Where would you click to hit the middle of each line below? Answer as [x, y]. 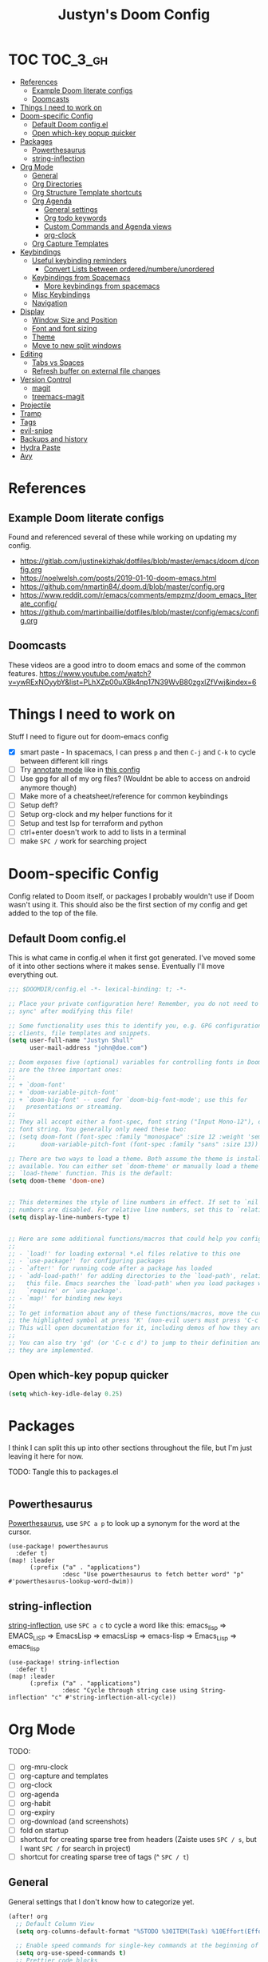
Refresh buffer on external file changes [96, 370]
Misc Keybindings [61, 294]
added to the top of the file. [53, 913]
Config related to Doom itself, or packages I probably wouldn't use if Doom [131, 896]
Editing [32, 354]
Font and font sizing [64, 328]
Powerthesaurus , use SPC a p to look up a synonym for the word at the [124, 1524]
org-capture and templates [64, 1776]
